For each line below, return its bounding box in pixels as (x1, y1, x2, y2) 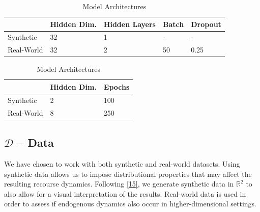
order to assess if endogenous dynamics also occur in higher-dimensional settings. (4, 198, 256, 209)
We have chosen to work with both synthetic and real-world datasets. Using (4, 158, 240, 169)
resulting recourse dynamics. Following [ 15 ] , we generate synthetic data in (4, 178, 234, 189)
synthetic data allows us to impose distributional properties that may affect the (4, 168, 252, 179)
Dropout (191, 18, 221, 29)
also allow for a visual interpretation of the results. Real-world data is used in (4, 188, 246, 199)
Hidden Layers (103, 18, 156, 29)
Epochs (103, 81, 130, 92)
